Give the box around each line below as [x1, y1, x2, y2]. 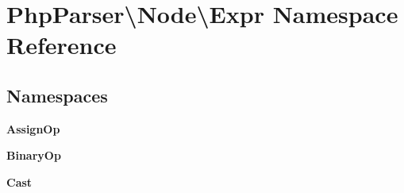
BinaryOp [6, 147, 61, 164]
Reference [6, 29, 117, 61]
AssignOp [6, 120, 60, 137]
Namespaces [6, 83, 108, 107]
